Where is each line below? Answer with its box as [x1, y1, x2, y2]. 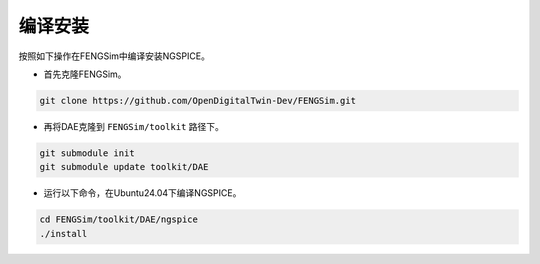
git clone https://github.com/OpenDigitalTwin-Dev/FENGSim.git [39, 95, 357, 106]
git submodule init [39, 147, 135, 159]
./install [39, 228, 88, 239]
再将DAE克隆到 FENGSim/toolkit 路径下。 [43, 120, 225, 132]
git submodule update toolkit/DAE [39, 161, 209, 173]
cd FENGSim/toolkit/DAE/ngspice [39, 214, 199, 225]
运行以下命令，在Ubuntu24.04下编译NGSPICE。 [43, 187, 242, 199]
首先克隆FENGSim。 [43, 68, 127, 80]
